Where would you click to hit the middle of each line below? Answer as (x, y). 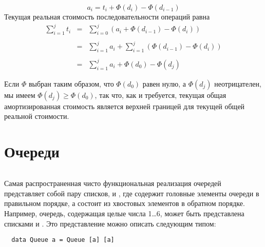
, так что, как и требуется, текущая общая (160, 95)
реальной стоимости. (37, 116)
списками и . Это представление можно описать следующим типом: (110, 223)
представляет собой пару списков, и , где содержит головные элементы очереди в (132, 193)
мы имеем (20, 95)
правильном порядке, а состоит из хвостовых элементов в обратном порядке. (125, 203)
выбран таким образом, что (71, 83)
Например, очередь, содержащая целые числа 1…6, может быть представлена (124, 213)
